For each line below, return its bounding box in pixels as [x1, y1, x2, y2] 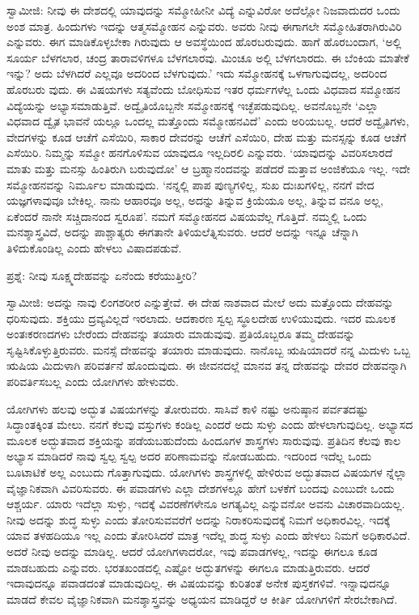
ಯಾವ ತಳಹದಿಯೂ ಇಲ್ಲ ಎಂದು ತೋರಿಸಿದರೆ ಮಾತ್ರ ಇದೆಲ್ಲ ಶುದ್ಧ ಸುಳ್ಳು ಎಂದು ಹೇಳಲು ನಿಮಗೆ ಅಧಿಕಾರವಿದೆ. [6, 527, 411, 544]
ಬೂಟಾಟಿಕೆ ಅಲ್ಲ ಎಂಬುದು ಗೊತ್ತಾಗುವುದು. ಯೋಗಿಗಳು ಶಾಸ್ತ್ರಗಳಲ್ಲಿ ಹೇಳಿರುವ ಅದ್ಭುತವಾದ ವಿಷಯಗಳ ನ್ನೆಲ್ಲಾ [6, 464, 407, 481]
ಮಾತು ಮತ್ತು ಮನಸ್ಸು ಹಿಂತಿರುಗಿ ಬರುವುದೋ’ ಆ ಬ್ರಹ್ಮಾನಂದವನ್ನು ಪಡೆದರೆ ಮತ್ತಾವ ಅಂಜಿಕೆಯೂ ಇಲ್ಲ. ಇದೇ [6, 159, 411, 176]
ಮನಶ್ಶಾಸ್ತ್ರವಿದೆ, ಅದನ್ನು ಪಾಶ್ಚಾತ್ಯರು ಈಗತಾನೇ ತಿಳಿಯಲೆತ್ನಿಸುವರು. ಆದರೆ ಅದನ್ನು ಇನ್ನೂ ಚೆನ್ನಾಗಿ [6, 223, 358, 240]
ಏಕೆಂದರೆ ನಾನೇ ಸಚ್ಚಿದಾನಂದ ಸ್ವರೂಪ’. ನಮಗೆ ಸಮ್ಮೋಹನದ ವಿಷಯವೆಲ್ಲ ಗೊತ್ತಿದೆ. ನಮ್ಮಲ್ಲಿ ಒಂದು [6, 207, 367, 224]
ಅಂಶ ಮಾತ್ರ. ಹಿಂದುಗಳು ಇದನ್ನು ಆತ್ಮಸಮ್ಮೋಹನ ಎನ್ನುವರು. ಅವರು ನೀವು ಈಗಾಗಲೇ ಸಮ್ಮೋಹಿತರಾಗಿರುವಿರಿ [6, 17, 402, 34]
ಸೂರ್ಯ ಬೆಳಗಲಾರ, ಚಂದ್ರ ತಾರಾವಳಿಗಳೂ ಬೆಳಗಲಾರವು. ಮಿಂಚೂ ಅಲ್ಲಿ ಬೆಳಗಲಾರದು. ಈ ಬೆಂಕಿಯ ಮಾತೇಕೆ [6, 49, 409, 66]
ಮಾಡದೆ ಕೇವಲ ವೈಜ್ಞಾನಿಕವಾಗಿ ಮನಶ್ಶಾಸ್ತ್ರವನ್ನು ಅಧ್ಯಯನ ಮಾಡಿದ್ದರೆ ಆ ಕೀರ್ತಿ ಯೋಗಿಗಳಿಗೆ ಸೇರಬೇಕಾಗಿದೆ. [6, 590, 398, 607]
